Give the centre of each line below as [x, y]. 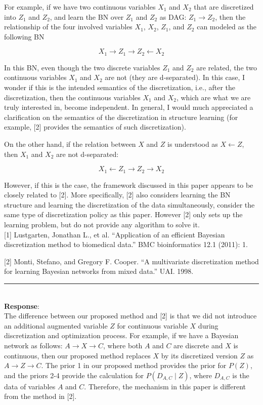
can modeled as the [227, 27]
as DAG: [173, 16]
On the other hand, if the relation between [70, 144]
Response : [22, 306]
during [208, 325]
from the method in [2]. [40, 396]
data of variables [30, 386]
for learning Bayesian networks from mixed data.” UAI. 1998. [99, 271]
